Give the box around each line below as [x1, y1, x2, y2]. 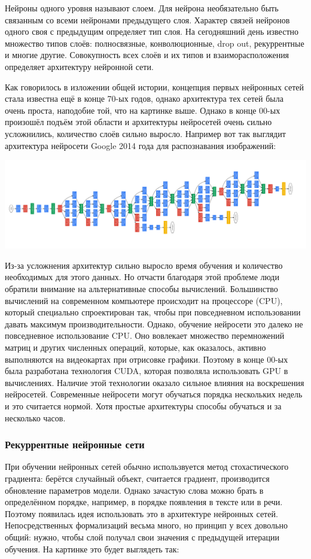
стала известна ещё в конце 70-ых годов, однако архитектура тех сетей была [5, 92, 283, 105]
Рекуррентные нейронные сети [5, 437, 145, 452]
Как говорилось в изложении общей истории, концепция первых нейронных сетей [5, 80, 304, 93]
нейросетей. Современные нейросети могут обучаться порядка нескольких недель [5, 388, 303, 400]
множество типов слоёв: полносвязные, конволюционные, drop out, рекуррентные [5, 37, 304, 49]
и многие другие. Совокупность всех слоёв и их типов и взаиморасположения [5, 48, 289, 61]
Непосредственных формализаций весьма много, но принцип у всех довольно [5, 519, 288, 531]
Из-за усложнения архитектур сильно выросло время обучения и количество [5, 259, 283, 271]
